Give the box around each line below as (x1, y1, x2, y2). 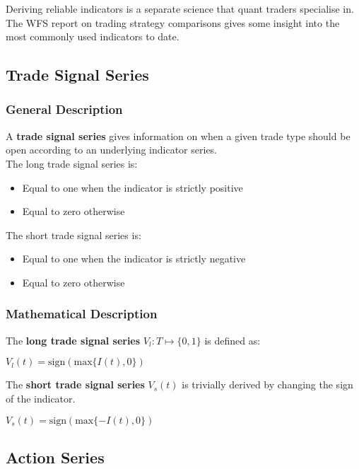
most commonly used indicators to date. (6, 29, 179, 44)
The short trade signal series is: (6, 227, 141, 242)
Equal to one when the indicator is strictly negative (22, 251, 246, 266)
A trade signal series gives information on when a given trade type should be (6, 128, 351, 143)
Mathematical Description (6, 305, 158, 323)
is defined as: (204, 332, 261, 347)
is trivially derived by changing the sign (182, 377, 353, 392)
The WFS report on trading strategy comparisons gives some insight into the (6, 15, 340, 30)
